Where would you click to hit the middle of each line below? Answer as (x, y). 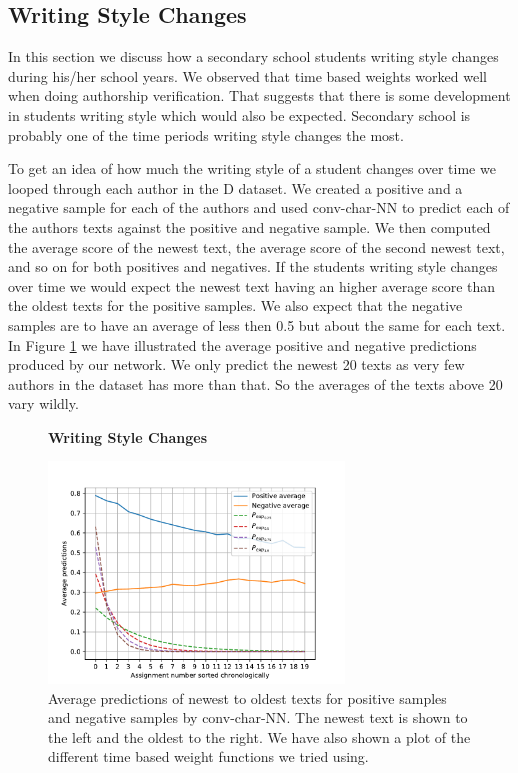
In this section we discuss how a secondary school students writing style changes (253, 56)
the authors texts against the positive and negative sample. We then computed (249, 226)
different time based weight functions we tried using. (208, 756)
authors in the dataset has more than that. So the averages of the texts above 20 (255, 383)
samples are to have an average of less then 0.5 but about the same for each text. (257, 324)
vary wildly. (43, 403)
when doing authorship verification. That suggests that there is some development (259, 95)
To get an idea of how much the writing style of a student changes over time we (252, 168)
